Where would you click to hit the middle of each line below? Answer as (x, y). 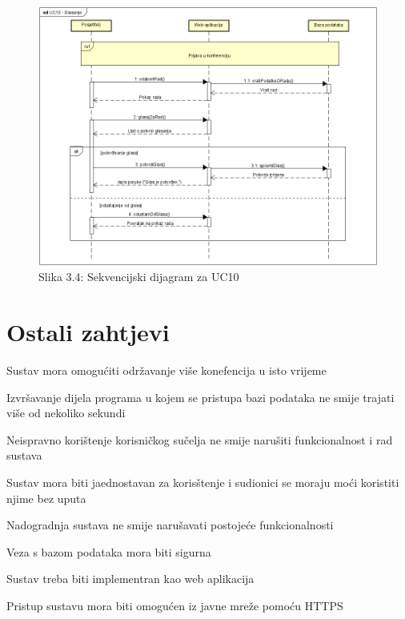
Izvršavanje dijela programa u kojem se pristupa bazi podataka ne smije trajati (200, 397)
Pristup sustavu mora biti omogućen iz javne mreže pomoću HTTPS (175, 605)
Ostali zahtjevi (88, 332)
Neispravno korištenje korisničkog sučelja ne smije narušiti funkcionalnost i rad (200, 439)
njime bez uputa (46, 498)
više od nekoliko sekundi (66, 413)
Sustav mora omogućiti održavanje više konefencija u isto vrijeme (166, 370)
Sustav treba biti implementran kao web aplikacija (130, 579)
